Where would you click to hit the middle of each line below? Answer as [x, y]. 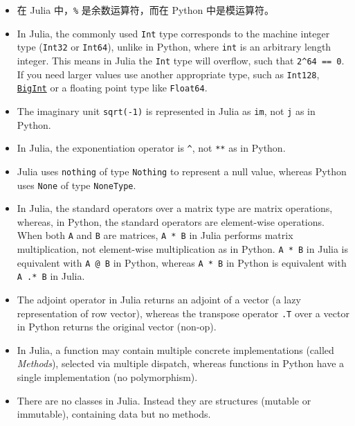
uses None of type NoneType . [76, 185]
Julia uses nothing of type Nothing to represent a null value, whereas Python [182, 171]
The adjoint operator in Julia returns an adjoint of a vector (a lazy [159, 299]
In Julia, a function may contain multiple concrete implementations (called [175, 349]
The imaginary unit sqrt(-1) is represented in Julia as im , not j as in [166, 110]
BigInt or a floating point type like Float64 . [112, 88]
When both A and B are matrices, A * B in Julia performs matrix [155, 235]
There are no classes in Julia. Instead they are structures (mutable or [164, 400]
